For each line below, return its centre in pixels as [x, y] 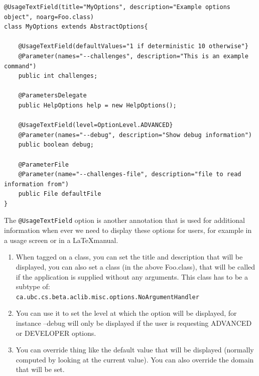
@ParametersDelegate [52, 96]
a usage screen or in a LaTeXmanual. [61, 240]
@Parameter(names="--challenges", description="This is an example [133, 56]
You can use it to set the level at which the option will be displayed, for [126, 313]
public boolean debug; [56, 145]
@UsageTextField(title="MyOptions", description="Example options [117, 7]
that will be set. [40, 369]
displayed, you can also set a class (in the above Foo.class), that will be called [136, 266]
